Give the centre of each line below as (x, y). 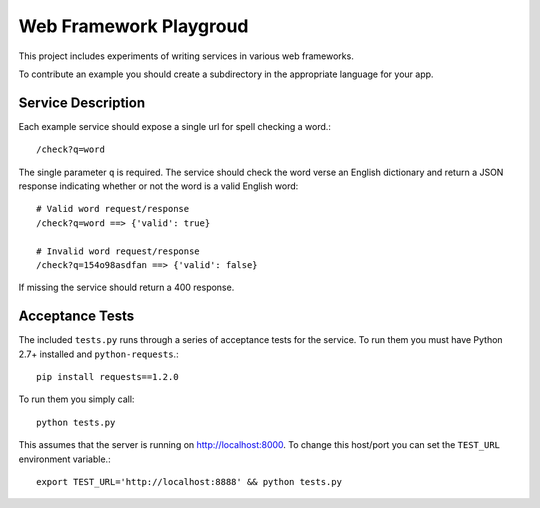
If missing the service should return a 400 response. (126, 287)
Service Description (81, 102)
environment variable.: (64, 459)
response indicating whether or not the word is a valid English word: (158, 186)
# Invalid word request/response (118, 251)
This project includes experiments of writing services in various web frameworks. (186, 56)
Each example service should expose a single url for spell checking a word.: (175, 126)
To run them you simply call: (76, 399)
